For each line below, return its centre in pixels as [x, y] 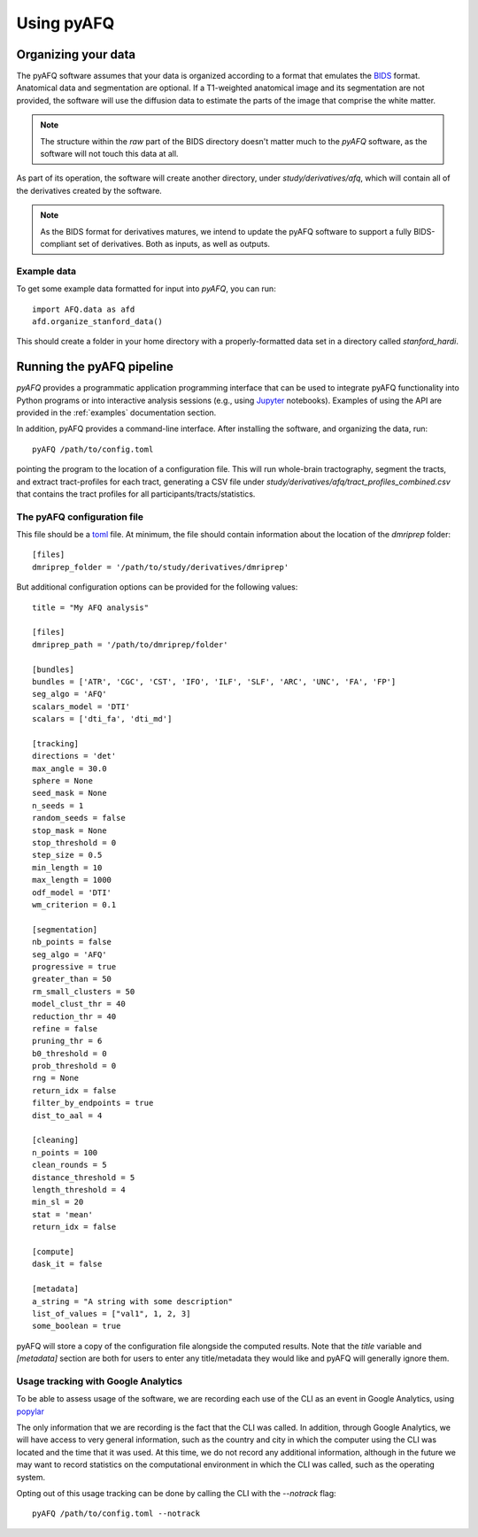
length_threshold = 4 [79, 1189]
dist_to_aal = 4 [67, 1115]
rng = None [56, 1078]
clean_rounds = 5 [69, 1165]
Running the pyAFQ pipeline [95, 367]
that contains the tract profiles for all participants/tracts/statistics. [136, 494]
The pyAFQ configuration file [80, 516]
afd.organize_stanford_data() [98, 321]
